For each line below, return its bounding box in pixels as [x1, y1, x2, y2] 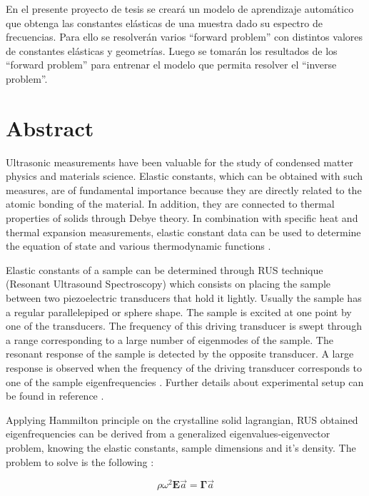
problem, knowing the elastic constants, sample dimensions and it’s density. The [6, 440, 356, 455]
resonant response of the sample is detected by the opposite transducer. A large [6, 346, 354, 361]
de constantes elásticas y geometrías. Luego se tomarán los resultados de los [6, 43, 338, 58]
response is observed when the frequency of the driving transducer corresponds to [6, 360, 363, 375]
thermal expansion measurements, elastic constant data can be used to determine [6, 224, 361, 239]
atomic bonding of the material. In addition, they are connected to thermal [6, 196, 335, 211]
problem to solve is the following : [6, 454, 154, 469]
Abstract [6, 113, 94, 142]
